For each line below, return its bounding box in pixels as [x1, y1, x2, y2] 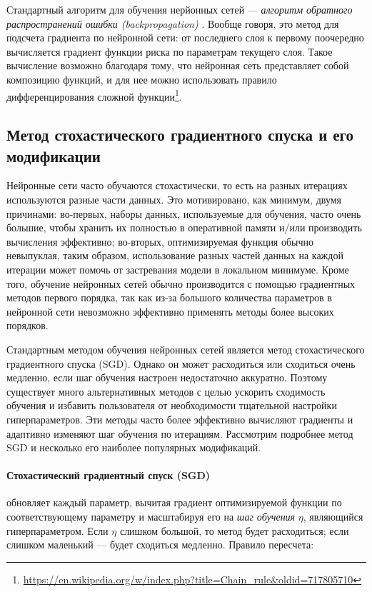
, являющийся [303, 509, 363, 524]
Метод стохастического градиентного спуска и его [6, 124, 354, 146]
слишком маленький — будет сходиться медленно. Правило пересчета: [6, 537, 314, 552]
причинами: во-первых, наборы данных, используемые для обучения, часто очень [6, 206, 361, 221]
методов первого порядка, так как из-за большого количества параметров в [6, 290, 332, 305]
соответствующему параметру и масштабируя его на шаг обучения [6, 509, 296, 524]
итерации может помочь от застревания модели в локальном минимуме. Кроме [6, 261, 349, 276]
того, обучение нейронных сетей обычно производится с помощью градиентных [6, 276, 356, 291]
